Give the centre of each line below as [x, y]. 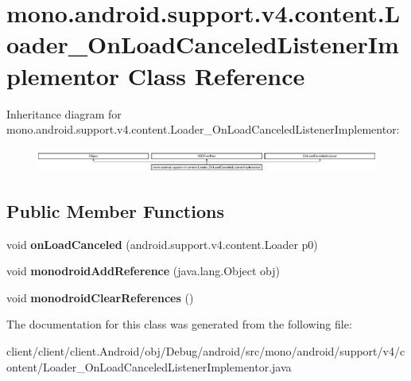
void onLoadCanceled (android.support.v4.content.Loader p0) [162, 244]
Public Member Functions [115, 210]
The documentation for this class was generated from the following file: [179, 324]
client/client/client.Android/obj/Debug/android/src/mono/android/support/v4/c [206, 351]
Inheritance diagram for [64, 113]
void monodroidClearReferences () [100, 297]
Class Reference [216, 75]
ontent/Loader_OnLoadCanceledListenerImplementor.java [149, 366]
